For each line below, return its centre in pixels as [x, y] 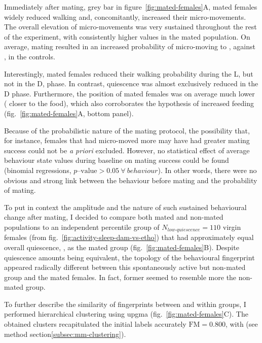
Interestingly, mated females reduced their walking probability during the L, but [129, 73]
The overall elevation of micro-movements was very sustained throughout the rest [130, 27]
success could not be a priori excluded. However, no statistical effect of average [127, 150]
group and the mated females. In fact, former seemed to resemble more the [120, 277]
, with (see [241, 324]
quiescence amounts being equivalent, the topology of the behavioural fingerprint [129, 257]
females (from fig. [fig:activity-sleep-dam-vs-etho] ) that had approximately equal [129, 237]
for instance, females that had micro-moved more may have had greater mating [127, 140]
